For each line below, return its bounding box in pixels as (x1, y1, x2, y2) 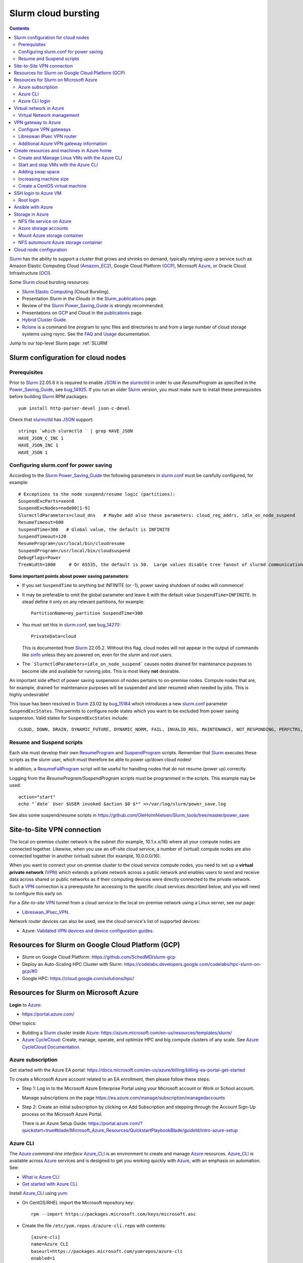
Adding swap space (18, 169, 60, 175)
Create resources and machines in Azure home (14, 148, 112, 154)
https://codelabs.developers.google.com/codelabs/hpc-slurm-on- (124, 961, 262, 967)
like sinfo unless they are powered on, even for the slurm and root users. (22, 652, 173, 658)
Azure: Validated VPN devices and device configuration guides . (22, 928, 154, 934)
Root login (18, 197, 40, 203)
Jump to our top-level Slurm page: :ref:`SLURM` (9, 340, 109, 346)
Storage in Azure (14, 211, 49, 217)
